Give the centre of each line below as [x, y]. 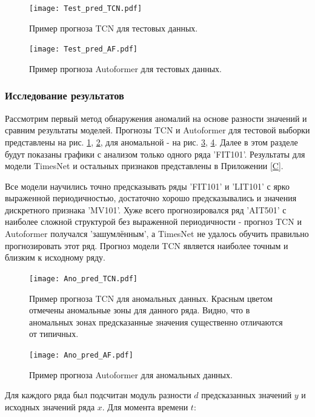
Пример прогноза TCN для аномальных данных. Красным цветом [151, 298]
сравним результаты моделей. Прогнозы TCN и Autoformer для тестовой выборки [157, 130]
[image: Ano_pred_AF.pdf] [81, 355]
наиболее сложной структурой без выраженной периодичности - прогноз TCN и [153, 222]
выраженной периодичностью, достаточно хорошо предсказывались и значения [151, 198]
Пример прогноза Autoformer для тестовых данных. [125, 68]
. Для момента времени [145, 406]
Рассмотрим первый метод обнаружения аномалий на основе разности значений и [156, 118]
